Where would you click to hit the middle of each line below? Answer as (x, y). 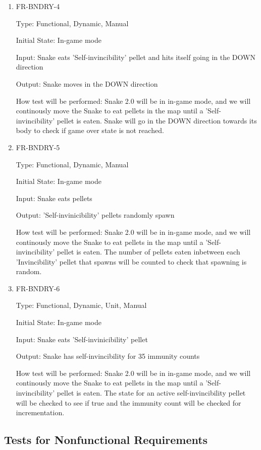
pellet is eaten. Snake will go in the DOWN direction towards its (157, 120)
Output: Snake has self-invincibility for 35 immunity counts (108, 356)
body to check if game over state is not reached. (90, 130)
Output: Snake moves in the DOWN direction (87, 83)
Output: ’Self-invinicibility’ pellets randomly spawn (95, 215)
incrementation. (40, 412)
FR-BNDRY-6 (38, 288)
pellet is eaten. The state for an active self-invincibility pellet (151, 393)
